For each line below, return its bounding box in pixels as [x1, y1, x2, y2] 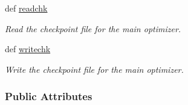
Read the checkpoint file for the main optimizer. [5, 22, 181, 35]
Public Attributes [5, 89, 92, 104]
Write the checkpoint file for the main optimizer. [5, 63, 184, 75]
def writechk [5, 42, 51, 55]
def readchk [5, 2, 48, 14]
